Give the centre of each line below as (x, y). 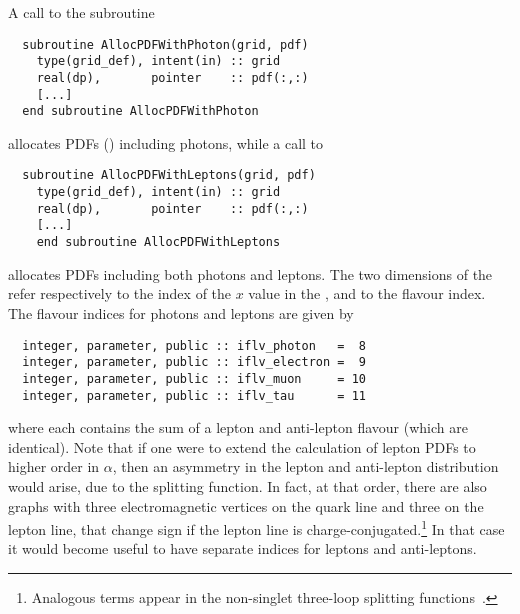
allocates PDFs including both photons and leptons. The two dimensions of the (250, 273)
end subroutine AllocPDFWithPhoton (140, 111)
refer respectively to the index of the (120, 293)
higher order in (54, 466)
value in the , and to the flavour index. (367, 293)
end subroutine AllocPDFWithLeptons (158, 242)
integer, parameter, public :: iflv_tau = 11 (194, 395)
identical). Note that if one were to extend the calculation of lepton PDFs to (242, 446)
